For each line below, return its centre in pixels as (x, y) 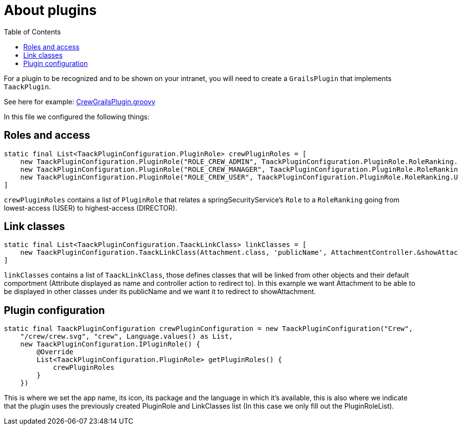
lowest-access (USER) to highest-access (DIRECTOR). (91, 208)
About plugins (50, 10)
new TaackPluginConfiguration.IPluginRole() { (110, 344)
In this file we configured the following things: (77, 116)
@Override (55, 352)
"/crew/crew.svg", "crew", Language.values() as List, (127, 337)
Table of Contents (33, 32)
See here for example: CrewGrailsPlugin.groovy (80, 101)
